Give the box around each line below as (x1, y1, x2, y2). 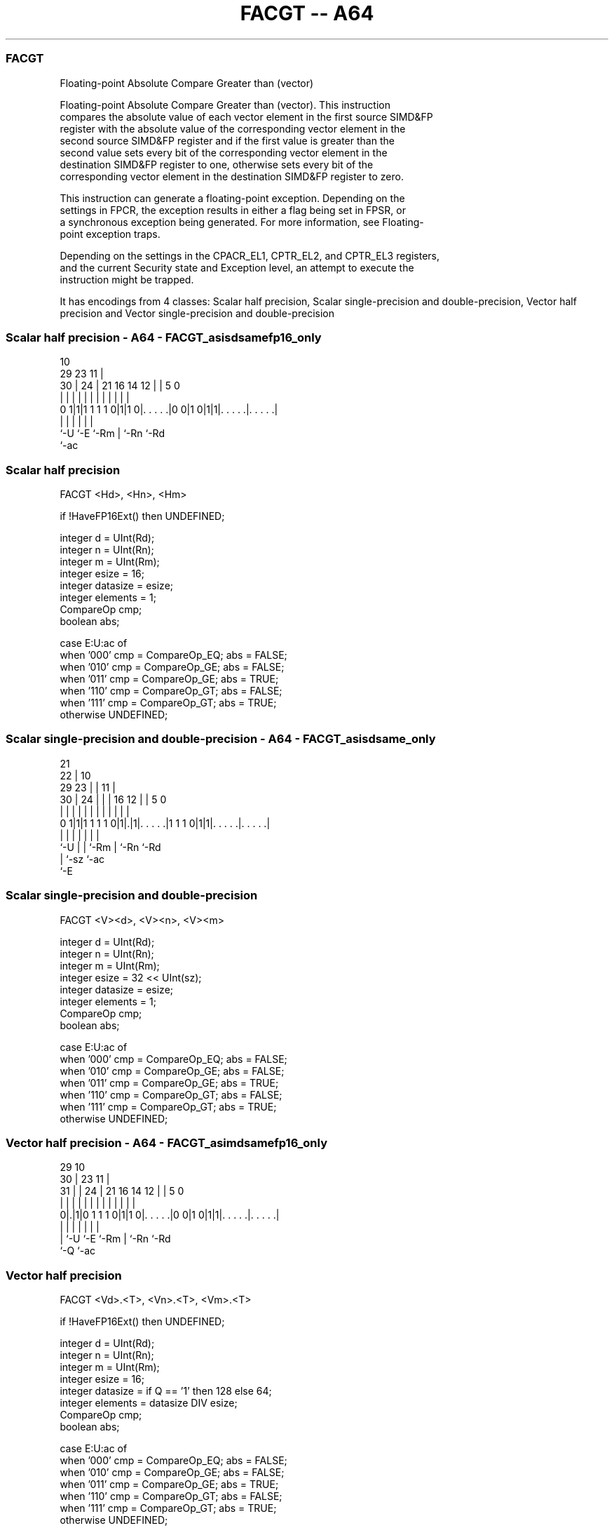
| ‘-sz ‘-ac (60, 852, 105, 865)
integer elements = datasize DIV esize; (60, 1397, 238, 1409)
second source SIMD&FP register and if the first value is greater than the (60, 134, 395, 147)
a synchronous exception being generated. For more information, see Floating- (60, 215, 424, 228)
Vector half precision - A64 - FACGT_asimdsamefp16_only (6, 1135, 328, 1150)
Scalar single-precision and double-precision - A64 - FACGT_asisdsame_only (6, 732, 436, 746)
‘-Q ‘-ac (60, 1245, 96, 1257)
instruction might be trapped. (60, 273, 194, 286)
